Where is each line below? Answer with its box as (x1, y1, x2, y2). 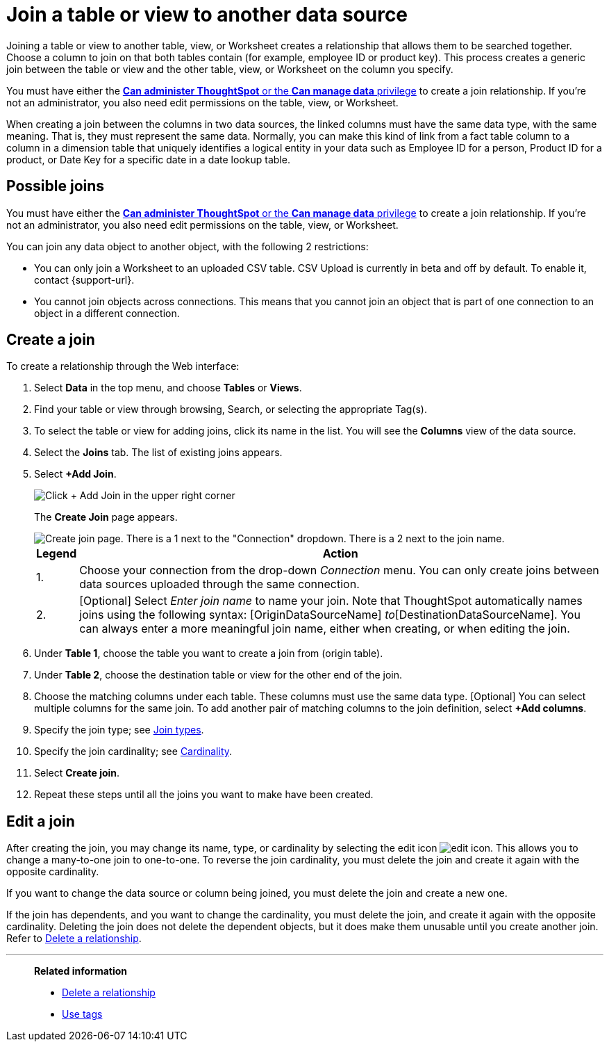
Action (322, 546, 358, 561)
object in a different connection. (34, 307, 180, 319)
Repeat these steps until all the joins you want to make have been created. (34, 788, 374, 801)
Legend (36, 546, 77, 561)
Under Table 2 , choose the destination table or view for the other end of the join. (34, 669, 403, 681)
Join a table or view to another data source (6, 3, 408, 26)
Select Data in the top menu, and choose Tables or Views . (34, 382, 302, 394)
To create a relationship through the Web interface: (6, 360, 240, 373)
